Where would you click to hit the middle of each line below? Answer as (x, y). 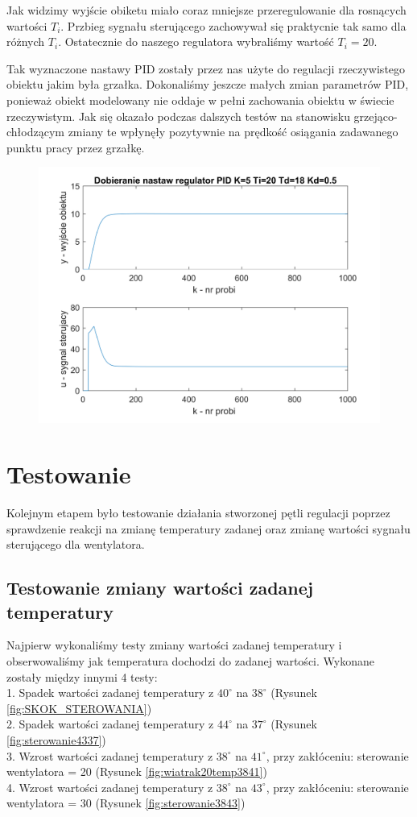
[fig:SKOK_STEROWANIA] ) (79, 708)
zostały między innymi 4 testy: (82, 676)
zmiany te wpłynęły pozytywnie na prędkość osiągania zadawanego (233, 132)
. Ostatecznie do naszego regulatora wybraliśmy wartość (196, 41)
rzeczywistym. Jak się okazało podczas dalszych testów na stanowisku (178, 116)
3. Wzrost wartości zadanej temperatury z (110, 755)
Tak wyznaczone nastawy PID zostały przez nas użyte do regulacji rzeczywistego (206, 68)
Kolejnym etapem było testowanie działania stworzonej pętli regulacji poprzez (198, 513)
